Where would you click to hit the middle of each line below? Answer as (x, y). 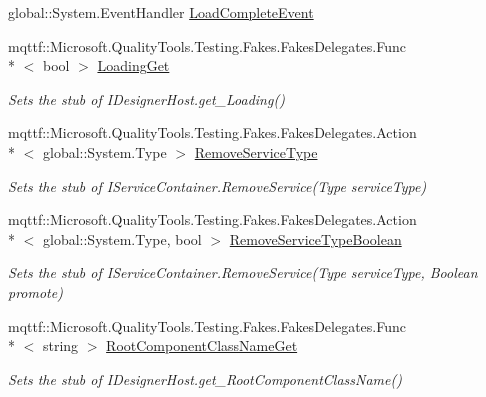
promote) (35, 291)
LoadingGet (133, 65)
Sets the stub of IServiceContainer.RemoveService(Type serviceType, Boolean (243, 272)
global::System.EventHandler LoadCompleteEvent (161, 12)
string (60, 345)
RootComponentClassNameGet (202, 345)
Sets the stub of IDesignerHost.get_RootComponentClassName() (205, 378)
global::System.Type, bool (122, 238)
